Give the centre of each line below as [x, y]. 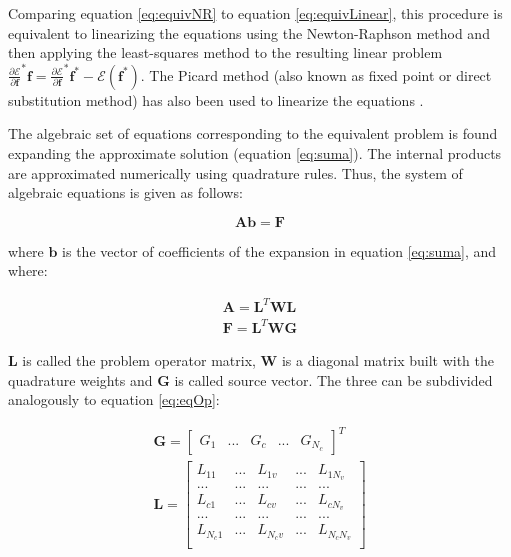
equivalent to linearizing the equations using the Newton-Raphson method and [249, 32]
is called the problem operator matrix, [139, 360]
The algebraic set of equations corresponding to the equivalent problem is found [253, 133]
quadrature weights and [80, 379]
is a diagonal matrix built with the [388, 360]
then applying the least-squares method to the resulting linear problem [225, 52]
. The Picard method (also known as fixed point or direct [316, 74]
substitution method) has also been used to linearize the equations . [216, 99]
